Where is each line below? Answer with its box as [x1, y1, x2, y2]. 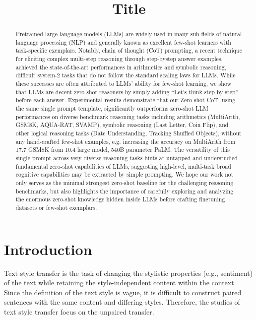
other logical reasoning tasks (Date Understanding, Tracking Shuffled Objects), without [15, 129, 242, 137]
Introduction [4, 239, 92, 259]
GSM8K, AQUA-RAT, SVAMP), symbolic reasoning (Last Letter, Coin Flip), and [15, 121, 229, 129]
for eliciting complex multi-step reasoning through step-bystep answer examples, [15, 55, 223, 63]
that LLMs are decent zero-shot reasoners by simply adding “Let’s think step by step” [15, 87, 239, 96]
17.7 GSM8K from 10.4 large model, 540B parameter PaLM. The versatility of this [15, 145, 230, 154]
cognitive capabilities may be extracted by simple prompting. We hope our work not [15, 170, 234, 179]
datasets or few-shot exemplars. [15, 203, 97, 211]
